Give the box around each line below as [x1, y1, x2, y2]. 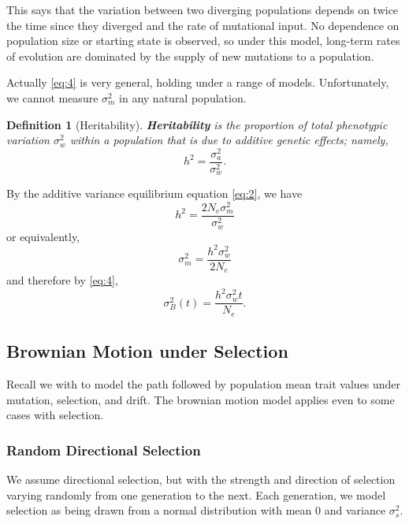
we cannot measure [6, 89, 99, 106]
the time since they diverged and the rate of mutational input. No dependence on [6, 17, 400, 33]
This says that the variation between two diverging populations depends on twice [6, 2, 399, 17]
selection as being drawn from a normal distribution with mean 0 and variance [6, 502, 386, 518]
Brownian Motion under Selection [6, 339, 288, 363]
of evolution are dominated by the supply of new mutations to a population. [6, 47, 374, 64]
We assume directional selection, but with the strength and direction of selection [6, 470, 396, 487]
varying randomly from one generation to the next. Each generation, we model [6, 486, 386, 503]
